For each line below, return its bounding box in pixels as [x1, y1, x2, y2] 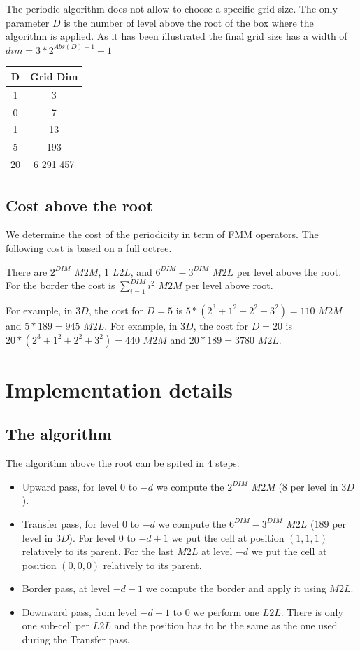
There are [6, 264, 48, 279]
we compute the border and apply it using [145, 581, 326, 596]
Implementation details [6, 374, 233, 403]
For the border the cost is [6, 278, 115, 293]
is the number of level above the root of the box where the [64, 15, 314, 29]
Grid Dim [30, 69, 78, 83]
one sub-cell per [22, 618, 89, 633]
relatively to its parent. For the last [22, 544, 174, 559]
